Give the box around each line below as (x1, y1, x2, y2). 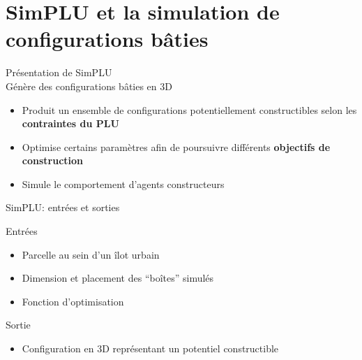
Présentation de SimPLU (6, 65, 112, 80)
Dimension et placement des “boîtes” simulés (22, 271, 214, 285)
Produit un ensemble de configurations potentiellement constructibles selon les (22, 102, 357, 117)
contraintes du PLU (22, 116, 119, 131)
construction (22, 153, 84, 168)
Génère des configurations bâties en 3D (6, 78, 172, 93)
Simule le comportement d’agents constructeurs (22, 176, 225, 191)
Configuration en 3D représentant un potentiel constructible (22, 341, 279, 356)
